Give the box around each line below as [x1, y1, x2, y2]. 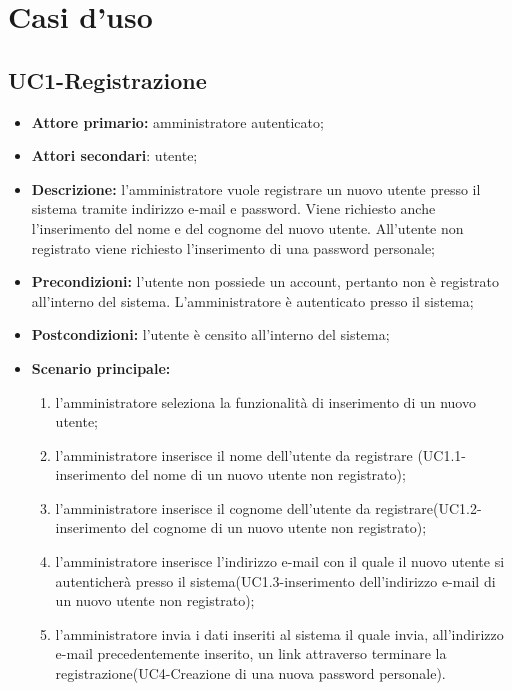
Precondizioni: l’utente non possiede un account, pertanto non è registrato [31, 271, 500, 292]
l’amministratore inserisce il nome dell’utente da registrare [55, 444, 413, 465]
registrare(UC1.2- [375, 497, 482, 518]
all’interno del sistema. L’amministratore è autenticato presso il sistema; [31, 290, 474, 311]
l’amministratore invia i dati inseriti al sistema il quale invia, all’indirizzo [55, 623, 504, 644]
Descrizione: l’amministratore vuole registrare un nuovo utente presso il [31, 178, 481, 199]
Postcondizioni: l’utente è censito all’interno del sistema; [31, 324, 390, 345]
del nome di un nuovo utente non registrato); [130, 464, 406, 485]
